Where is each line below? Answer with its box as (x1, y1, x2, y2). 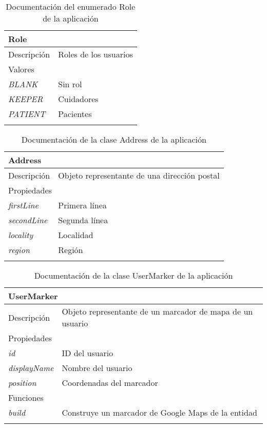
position (8, 377, 36, 388)
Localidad (58, 229, 93, 241)
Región (58, 244, 83, 256)
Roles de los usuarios (58, 48, 133, 60)
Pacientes (58, 108, 92, 120)
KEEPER (8, 93, 43, 105)
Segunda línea (58, 214, 108, 226)
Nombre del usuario (62, 362, 132, 374)
